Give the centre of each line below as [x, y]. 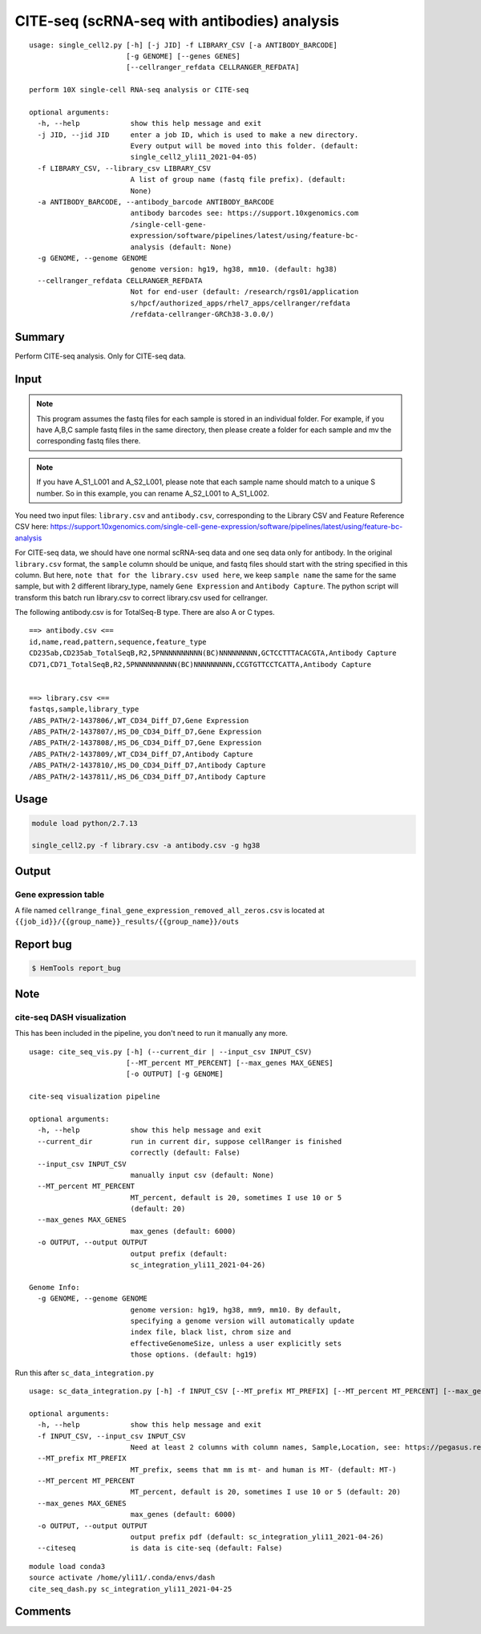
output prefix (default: [179, 1254]
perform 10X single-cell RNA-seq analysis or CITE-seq [139, 90]
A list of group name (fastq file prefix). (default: [238, 180]
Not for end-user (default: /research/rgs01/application [245, 292]
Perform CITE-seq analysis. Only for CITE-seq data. [100, 356]
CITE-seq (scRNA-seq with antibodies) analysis [177, 21]
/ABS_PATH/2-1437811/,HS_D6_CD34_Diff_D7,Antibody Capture [148, 777]
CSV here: [32, 527]
